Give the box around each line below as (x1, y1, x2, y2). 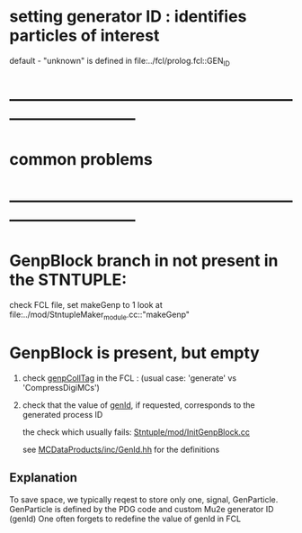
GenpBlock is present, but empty (9, 343, 261, 364)
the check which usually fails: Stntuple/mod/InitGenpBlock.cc (22, 426, 250, 438)
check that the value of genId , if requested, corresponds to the (22, 399, 255, 411)
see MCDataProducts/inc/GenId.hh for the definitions (22, 444, 220, 455)
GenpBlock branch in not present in (9, 250, 279, 271)
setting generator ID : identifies (9, 6, 247, 27)
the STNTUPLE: (9, 270, 128, 290)
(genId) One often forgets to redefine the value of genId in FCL (9, 513, 241, 524)
